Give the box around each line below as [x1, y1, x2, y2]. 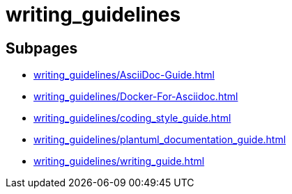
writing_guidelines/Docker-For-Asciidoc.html [33, 90, 238, 103]
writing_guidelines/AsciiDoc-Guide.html [33, 69, 215, 81]
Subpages [6, 39, 78, 57]
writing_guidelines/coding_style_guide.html [33, 112, 231, 124]
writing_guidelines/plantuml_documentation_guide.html [33, 134, 286, 146]
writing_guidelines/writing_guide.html [33, 155, 205, 168]
